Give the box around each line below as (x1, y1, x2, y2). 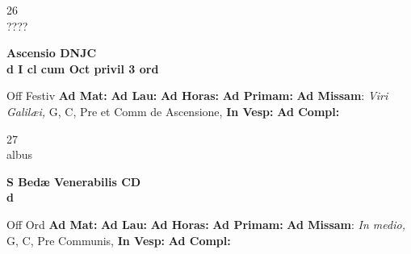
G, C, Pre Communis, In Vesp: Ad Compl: (6, 231, 231, 248)
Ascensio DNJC (6, 44, 97, 61)
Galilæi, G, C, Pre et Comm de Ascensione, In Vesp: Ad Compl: (6, 102, 340, 119)
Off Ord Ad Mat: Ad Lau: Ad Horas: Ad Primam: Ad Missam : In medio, (6, 215, 405, 232)
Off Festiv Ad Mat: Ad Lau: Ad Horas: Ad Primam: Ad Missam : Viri (6, 87, 388, 104)
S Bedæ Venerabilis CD (6, 173, 141, 189)
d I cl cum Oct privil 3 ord (6, 60, 159, 77)
